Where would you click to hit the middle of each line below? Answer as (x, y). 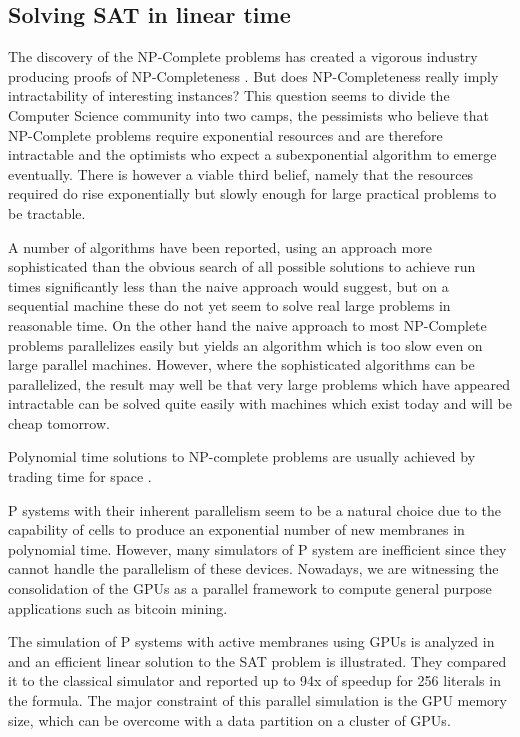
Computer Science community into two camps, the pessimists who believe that (249, 114)
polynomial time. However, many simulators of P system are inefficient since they (257, 548)
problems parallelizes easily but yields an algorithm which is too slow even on (245, 344)
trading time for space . (80, 476)
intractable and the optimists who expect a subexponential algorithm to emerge (252, 154)
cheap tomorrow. (59, 422)
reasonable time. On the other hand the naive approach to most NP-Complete (247, 324)
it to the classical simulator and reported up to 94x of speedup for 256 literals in (254, 680)
